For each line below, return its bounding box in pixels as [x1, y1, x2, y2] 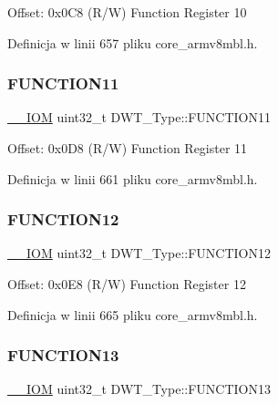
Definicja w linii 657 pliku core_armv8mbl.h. [7, 33, 258, 52]
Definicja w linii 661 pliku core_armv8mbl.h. [7, 169, 258, 188]
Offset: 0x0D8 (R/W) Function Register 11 [7, 139, 248, 157]
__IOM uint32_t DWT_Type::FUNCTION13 [7, 379, 271, 399]
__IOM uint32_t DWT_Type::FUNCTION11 [7, 108, 271, 127]
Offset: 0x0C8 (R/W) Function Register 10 [7, 3, 247, 21]
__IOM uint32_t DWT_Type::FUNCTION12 [7, 243, 271, 263]
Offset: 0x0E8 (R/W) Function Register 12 [7, 275, 246, 293]
